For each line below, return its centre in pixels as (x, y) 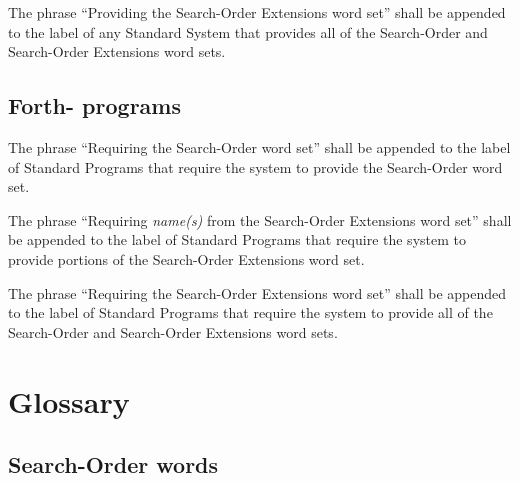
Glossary (69, 400)
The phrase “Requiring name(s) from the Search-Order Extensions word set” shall (260, 219)
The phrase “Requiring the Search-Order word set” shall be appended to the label (259, 146)
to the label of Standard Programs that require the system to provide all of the (250, 312)
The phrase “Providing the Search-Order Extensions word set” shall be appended (257, 12)
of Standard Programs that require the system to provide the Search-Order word (255, 166)
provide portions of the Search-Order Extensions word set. (186, 258)
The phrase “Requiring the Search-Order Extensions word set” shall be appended (257, 292)
